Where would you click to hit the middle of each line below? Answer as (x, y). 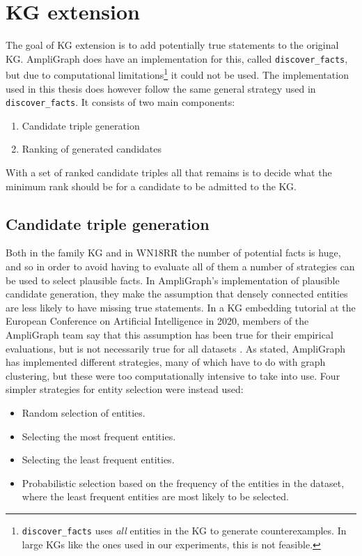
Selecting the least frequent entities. (98, 460)
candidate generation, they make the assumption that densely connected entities (177, 294)
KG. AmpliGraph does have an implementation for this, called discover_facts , (177, 58)
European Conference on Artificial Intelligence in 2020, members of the (157, 321)
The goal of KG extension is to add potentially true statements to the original (172, 45)
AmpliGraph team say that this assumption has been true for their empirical (170, 335)
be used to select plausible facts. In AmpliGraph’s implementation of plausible (173, 280)
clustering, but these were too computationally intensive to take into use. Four (173, 375)
